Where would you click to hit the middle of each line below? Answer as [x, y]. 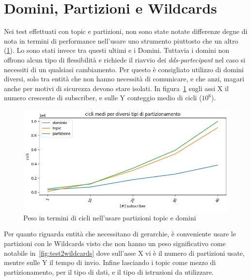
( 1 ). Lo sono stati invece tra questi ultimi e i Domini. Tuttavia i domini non [117, 50]
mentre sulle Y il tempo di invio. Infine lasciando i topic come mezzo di [110, 262]
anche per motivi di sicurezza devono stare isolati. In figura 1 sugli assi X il [116, 88]
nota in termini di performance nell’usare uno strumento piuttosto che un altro [121, 40]
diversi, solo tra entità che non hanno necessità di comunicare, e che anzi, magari [124, 79]
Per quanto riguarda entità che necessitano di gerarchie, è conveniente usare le [120, 234]
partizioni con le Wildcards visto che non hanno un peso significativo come [115, 243]
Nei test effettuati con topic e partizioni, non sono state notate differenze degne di [126, 31]
